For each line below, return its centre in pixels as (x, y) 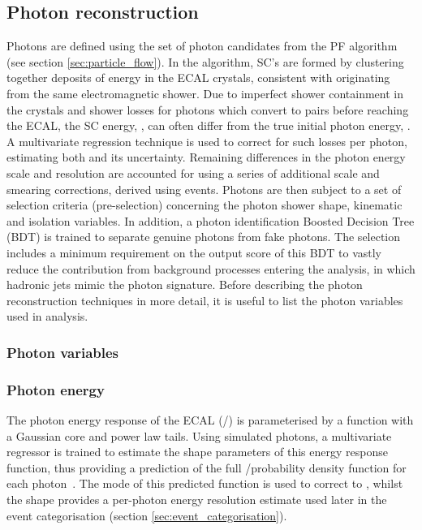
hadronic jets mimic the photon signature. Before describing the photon (185, 284)
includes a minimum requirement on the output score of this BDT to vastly (194, 252)
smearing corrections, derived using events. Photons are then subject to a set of (204, 189)
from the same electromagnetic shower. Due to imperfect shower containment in (205, 93)
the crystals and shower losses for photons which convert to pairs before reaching (208, 109)
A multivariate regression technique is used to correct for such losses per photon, (207, 141)
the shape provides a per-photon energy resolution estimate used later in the (197, 499)
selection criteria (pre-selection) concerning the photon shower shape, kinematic (205, 205)
